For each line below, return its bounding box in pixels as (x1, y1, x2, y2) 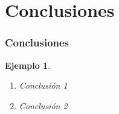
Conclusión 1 (19, 79, 68, 92)
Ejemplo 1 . (5, 59, 51, 71)
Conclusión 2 (19, 99, 68, 112)
